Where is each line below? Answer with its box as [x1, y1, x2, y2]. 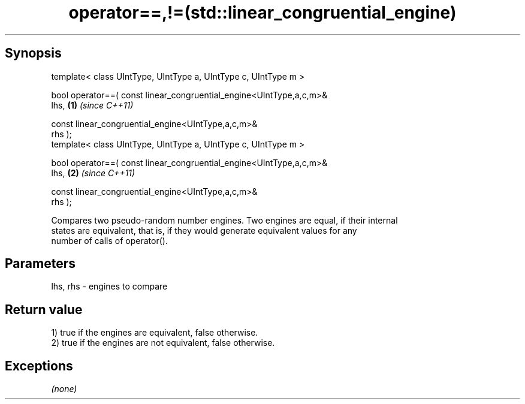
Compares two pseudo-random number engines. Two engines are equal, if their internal [51, 215, 398, 225]
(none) [51, 384, 77, 394]
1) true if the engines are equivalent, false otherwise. [51, 327, 258, 338]
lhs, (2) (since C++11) [51, 167, 135, 178]
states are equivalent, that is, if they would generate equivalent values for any [51, 225, 357, 236]
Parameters [5, 256, 76, 272]
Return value [5, 302, 83, 317]
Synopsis [5, 46, 62, 61]
